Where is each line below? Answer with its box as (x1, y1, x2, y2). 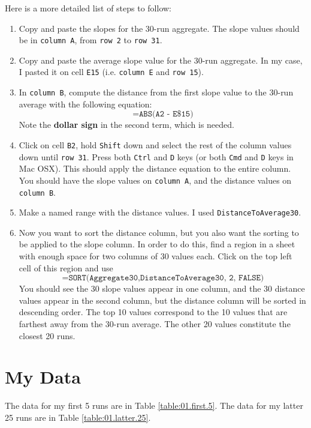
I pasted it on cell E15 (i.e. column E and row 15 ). (19, 65, 204, 78)
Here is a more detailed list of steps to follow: (5, 2, 172, 14)
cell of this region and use (19, 261, 113, 274)
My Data (5, 364, 81, 389)
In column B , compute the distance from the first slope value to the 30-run (19, 86, 294, 98)
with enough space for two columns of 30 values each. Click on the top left (19, 250, 292, 262)
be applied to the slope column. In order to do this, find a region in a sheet (19, 238, 295, 250)
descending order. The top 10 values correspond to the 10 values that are (19, 306, 288, 318)
